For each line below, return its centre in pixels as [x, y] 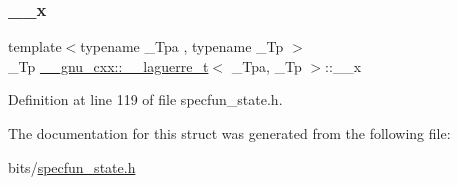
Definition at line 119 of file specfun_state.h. [145, 99]
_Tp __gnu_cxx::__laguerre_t [108, 65]
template [35, 46]
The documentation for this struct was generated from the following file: [229, 133]
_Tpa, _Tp [266, 65]
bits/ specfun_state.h [72, 166]
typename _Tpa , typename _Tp [182, 46]
